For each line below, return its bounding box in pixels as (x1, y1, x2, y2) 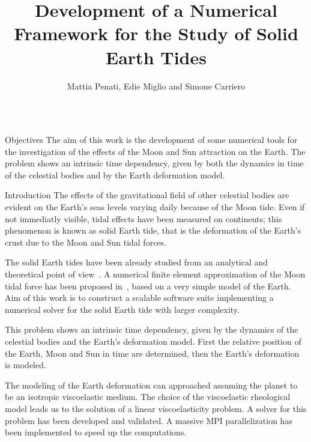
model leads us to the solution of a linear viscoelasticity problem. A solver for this (5, 402, 307, 414)
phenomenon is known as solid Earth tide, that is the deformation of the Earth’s (5, 224, 301, 237)
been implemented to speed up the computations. (5, 426, 187, 438)
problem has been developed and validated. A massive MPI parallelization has (5, 414, 292, 426)
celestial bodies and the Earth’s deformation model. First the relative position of (5, 335, 301, 347)
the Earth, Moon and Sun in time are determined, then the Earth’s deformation (5, 347, 300, 359)
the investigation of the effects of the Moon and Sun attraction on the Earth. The (5, 145, 306, 157)
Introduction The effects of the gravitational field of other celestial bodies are (5, 189, 289, 201)
